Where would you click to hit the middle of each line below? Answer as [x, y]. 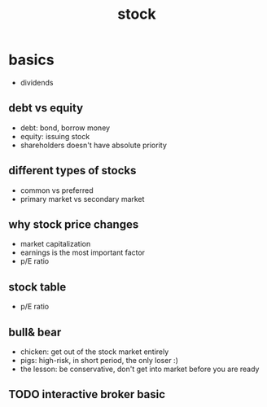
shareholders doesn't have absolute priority [93, 145]
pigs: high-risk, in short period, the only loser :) [99, 360]
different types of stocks [72, 171]
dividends [37, 82]
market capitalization [55, 244]
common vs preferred [57, 190]
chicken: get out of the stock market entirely [94, 352]
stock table [37, 287]
